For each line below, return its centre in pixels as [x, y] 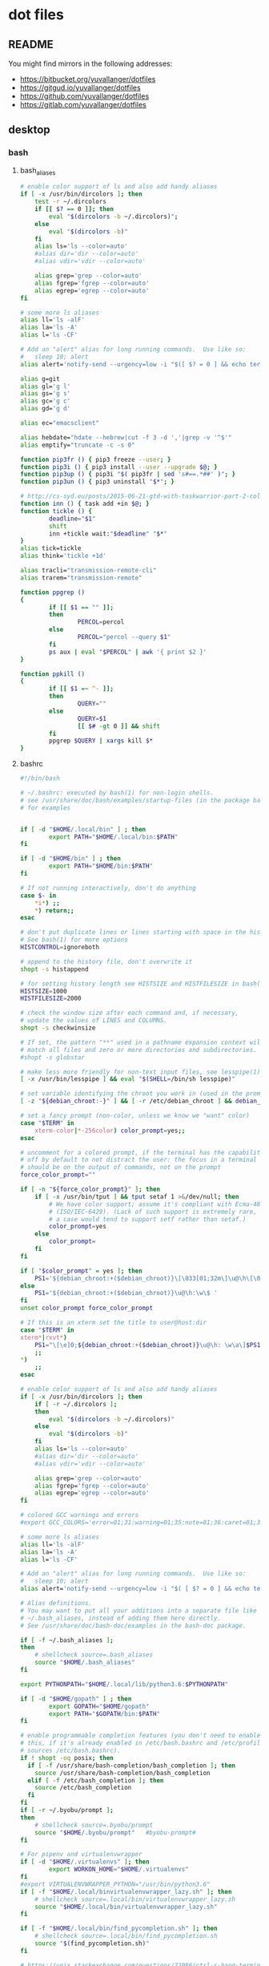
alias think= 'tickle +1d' [63, 556]
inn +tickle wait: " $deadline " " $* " [108, 534]
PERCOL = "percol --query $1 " [124, 637]
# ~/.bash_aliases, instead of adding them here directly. [120, 1618]
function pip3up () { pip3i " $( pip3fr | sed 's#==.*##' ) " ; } [128, 475]
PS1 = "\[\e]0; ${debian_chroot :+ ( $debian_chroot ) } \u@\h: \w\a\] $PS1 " [149, 1345]
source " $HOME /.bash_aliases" [85, 1663]
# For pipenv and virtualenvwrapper [81, 1855]
